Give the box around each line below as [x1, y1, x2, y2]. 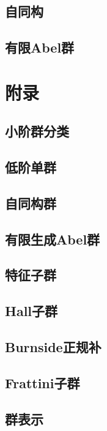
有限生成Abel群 [5, 229, 100, 248]
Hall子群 [5, 301, 58, 320]
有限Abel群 [5, 38, 75, 57]
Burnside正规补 [5, 337, 101, 356]
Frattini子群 [5, 373, 80, 392]
